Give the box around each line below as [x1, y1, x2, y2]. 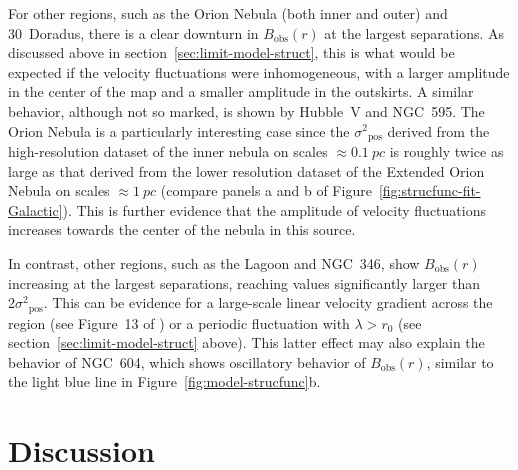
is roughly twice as [389, 141, 504, 162]
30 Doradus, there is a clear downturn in [8, 22, 259, 43]
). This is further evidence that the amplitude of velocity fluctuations [62, 199, 486, 220]
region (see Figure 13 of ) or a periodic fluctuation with [8, 312, 350, 333]
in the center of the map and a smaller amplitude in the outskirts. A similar [8, 81, 474, 102]
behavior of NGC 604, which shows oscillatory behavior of [8, 351, 366, 372]
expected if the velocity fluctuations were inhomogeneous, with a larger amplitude [8, 61, 510, 82]
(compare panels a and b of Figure [160, 180, 372, 201]
